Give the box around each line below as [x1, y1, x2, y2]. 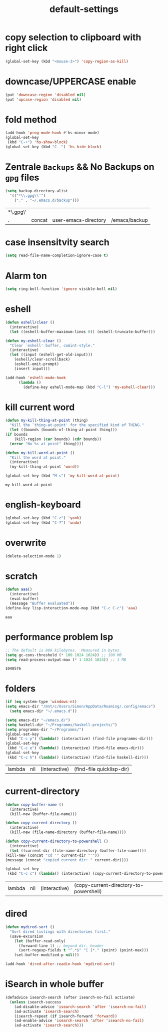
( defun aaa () [5, 587, 32, 592]
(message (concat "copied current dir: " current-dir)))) [5, 857, 128, 862]
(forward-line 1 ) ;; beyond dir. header [18, 943, 104, 948]
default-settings [49, 4, 119, 15]
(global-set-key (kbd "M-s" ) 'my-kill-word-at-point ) [5, 473, 120, 479]
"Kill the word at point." [9, 455, 66, 460]
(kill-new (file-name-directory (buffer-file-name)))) [9, 830, 126, 835]
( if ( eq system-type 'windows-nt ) [5, 700, 77, 705]
